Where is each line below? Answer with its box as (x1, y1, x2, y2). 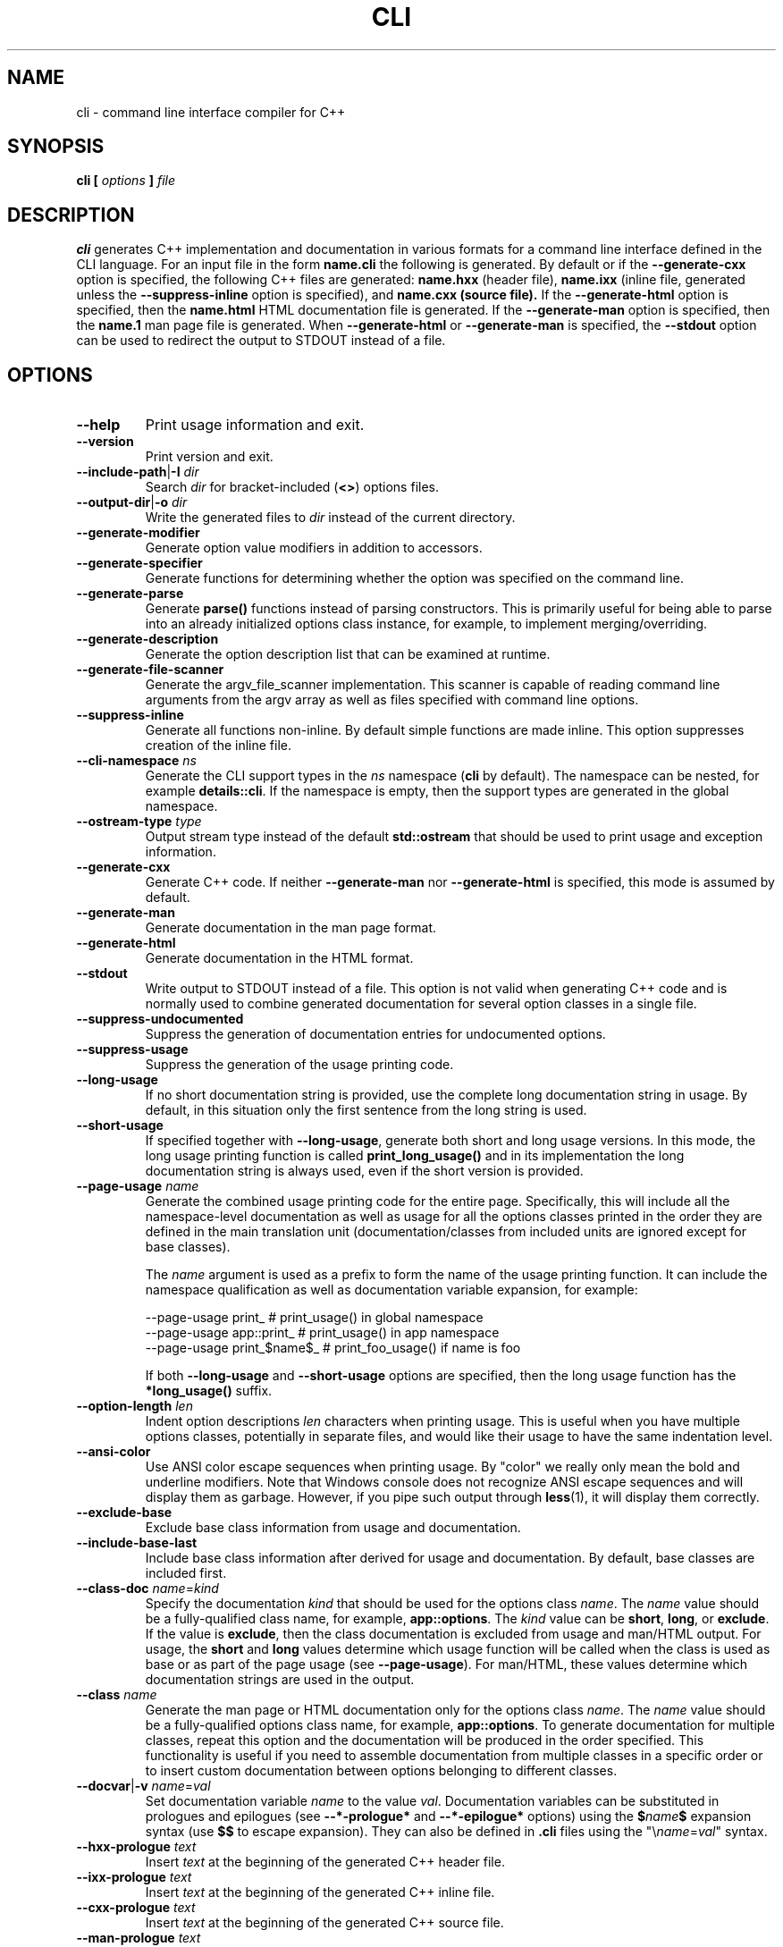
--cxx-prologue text (76, 1900, 196, 1916)
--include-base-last (76, 1535, 198, 1551)
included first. (145, 1565, 227, 1581)
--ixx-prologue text (76, 1869, 192, 1885)
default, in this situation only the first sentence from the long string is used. (145, 1102, 587, 1118)
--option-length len (76, 1398, 193, 1414)
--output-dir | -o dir (76, 494, 188, 510)
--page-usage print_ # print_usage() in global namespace (145, 1310, 484, 1326)
